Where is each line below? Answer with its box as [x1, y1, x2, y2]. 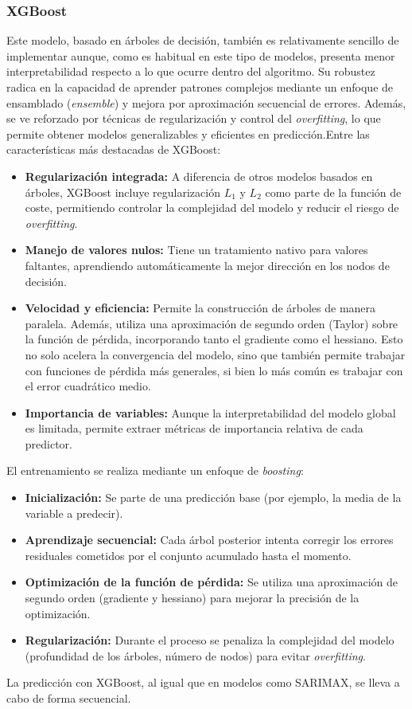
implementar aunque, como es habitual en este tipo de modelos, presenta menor [6, 47, 395, 64]
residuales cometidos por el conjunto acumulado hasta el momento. [25, 546, 352, 563]
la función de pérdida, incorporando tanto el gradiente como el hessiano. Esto [25, 331, 403, 347]
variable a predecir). [25, 504, 123, 521]
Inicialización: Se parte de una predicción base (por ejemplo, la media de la [25, 489, 402, 506]
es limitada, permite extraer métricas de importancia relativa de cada [25, 420, 363, 437]
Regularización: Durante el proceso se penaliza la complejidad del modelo [25, 632, 395, 648]
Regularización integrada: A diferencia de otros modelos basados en [25, 167, 373, 184]
